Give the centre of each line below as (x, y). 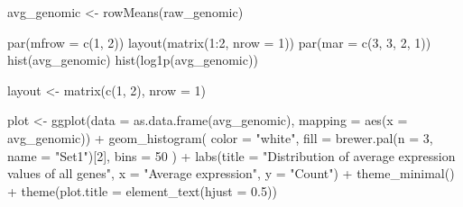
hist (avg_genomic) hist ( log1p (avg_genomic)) (133, 60)
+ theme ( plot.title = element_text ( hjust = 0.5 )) (142, 190)
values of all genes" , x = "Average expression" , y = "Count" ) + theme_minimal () (231, 173)
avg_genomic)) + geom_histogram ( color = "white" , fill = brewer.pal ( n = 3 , (220, 137)
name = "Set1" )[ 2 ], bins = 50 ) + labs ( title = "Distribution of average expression (231, 155)
